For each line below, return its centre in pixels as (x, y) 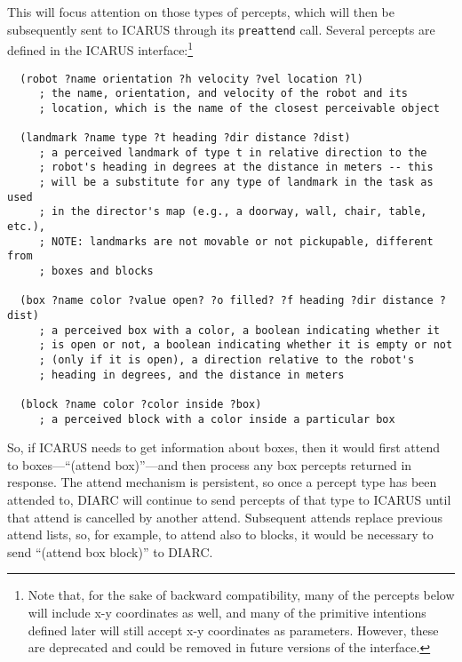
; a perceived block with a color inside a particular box (217, 419)
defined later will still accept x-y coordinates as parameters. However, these (233, 630)
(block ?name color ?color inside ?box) (141, 404)
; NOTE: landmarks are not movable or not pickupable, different (236, 241)
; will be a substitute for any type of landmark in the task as (236, 183)
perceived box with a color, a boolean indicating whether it (252, 330)
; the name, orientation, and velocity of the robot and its (223, 94)
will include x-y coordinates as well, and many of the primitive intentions (227, 612)
